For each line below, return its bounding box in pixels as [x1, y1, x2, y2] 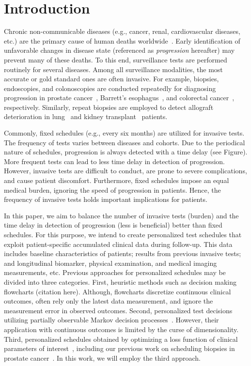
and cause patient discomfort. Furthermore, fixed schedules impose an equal [4, 175, 229, 185]
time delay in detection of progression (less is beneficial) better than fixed [4, 220, 222, 230]
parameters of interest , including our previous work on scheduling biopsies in [4, 343, 235, 353]
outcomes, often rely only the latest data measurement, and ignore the [4, 296, 213, 306]
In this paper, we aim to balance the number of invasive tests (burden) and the [4, 210, 239, 220]
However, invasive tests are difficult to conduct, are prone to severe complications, [4, 166, 247, 176]
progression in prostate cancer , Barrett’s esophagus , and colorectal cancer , [4, 92, 235, 103]
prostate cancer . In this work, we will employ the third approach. [4, 352, 201, 363]
